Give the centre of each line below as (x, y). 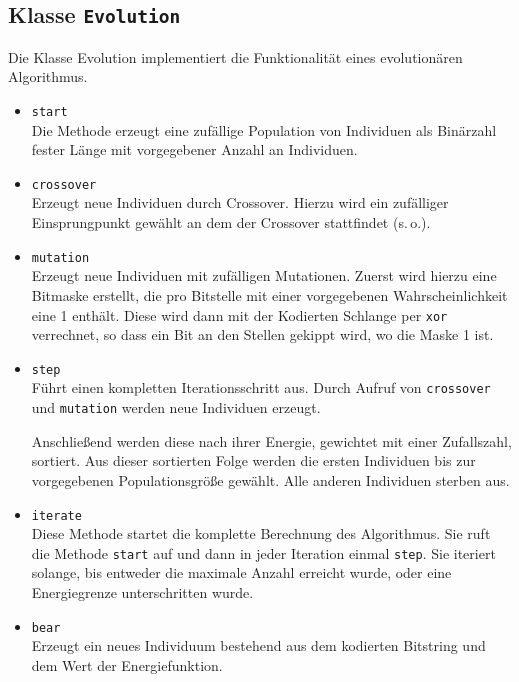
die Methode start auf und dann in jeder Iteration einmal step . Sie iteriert (263, 552)
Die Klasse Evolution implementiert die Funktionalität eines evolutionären (235, 56)
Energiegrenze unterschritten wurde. (142, 592)
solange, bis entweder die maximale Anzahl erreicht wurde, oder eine (241, 572)
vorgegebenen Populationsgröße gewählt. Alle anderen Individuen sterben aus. (270, 479)
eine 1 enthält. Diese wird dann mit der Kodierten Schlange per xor (239, 314)
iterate (56, 515)
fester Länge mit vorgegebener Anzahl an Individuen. (194, 149)
